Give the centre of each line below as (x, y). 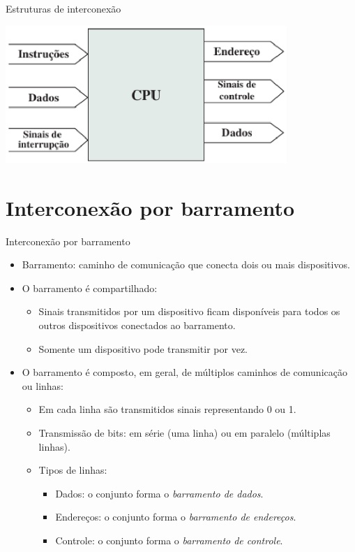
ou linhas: (43, 385)
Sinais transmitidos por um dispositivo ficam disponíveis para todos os (189, 311)
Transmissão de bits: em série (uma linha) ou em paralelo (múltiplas (184, 432)
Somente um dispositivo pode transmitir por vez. (143, 348)
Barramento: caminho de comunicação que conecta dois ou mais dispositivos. (186, 264)
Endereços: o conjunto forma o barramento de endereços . (176, 517)
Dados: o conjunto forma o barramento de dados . (159, 493)
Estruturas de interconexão (63, 8)
